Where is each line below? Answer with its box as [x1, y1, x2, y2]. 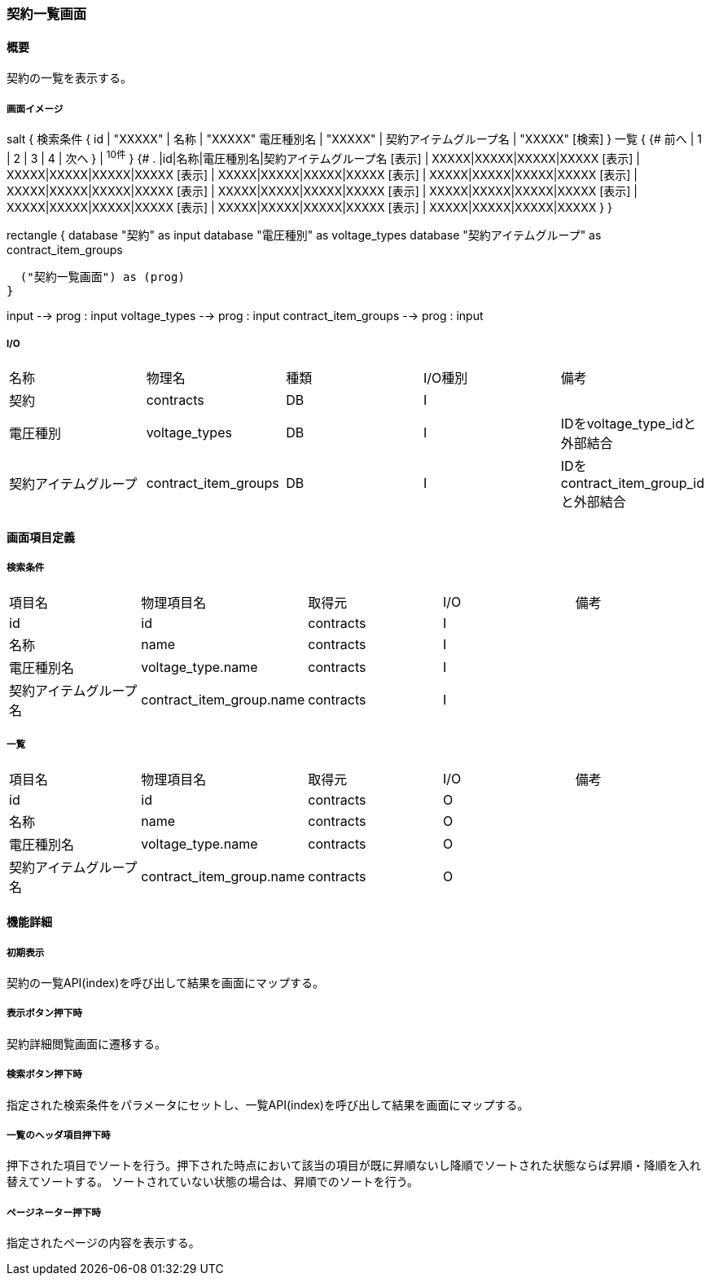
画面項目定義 [7, 530, 75, 545]
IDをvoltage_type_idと [560, 415, 696, 432]
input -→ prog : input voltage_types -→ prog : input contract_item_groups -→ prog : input [7, 308, 484, 323]
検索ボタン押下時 [7, 1069, 82, 1081]
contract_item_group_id [560, 475, 704, 492]
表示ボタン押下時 [7, 1008, 82, 1020]
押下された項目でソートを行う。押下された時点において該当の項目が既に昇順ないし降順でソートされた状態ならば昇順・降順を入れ [7, 1158, 701, 1173]
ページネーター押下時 [7, 1206, 101, 1218]
